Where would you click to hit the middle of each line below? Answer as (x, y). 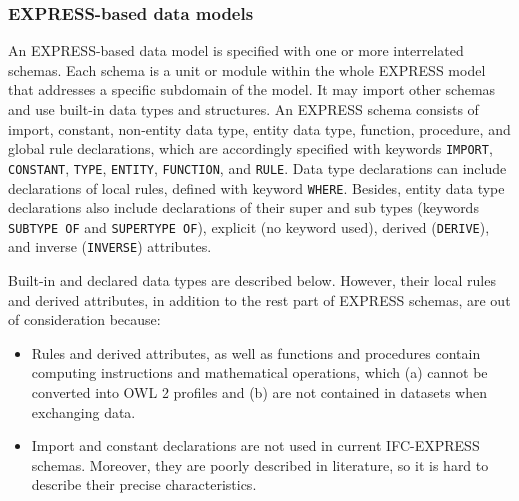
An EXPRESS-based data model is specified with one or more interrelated (236, 50)
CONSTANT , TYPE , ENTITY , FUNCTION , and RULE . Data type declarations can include (257, 167)
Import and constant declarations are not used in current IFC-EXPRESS (255, 445)
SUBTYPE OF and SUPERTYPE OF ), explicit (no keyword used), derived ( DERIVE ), (249, 226)
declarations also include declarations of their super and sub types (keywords (243, 207)
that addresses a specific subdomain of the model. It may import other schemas (252, 89)
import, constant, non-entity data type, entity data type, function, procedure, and (259, 128)
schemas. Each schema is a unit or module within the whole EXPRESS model (247, 69)
